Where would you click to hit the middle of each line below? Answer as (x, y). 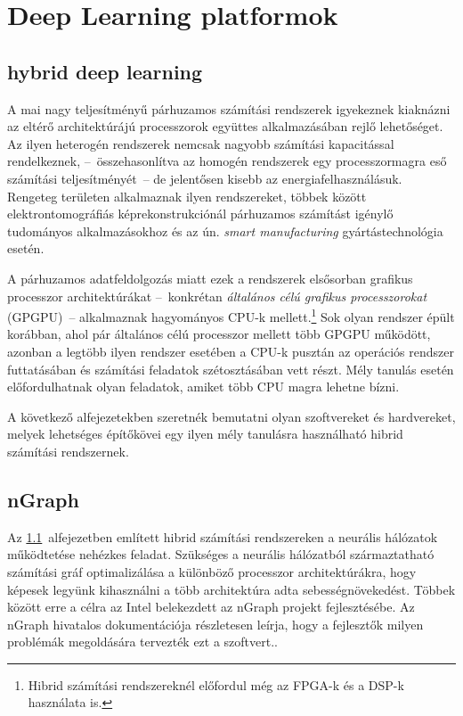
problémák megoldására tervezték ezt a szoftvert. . (143, 642)
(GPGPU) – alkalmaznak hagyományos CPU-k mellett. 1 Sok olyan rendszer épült (231, 315)
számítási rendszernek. (68, 451)
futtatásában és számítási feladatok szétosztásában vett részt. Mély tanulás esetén (231, 369)
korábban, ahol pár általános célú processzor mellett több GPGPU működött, (219, 334)
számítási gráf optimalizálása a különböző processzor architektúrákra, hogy (212, 571)
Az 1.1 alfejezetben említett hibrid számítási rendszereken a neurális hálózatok (223, 536)
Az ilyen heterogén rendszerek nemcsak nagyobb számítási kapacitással (201, 143)
